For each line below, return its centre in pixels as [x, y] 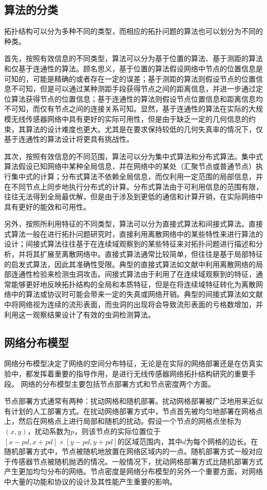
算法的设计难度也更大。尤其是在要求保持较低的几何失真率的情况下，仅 [144, 129]
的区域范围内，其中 [150, 441]
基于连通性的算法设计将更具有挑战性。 [69, 139]
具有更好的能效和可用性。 [47, 206]
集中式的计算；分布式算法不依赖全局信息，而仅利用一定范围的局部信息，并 [137, 176]
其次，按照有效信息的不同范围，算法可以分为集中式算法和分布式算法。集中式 [133, 156]
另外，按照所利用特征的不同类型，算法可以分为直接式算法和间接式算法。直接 [133, 224]
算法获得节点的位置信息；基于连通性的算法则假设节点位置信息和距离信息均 [137, 98]
